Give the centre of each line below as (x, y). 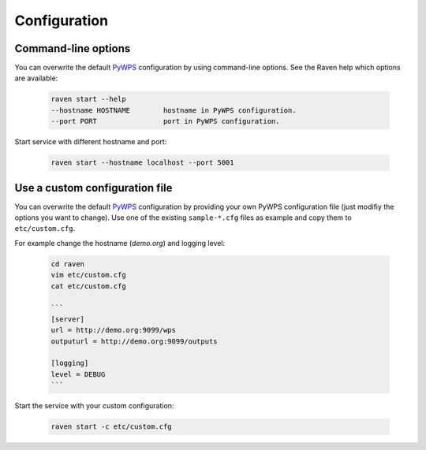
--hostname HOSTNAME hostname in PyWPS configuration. (174, 110)
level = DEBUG (78, 374)
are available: (36, 78)
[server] (68, 319)
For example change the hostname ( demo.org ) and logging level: (120, 243)
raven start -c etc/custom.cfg (112, 427)
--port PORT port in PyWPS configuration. (165, 121)
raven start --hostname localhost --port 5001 (142, 163)
